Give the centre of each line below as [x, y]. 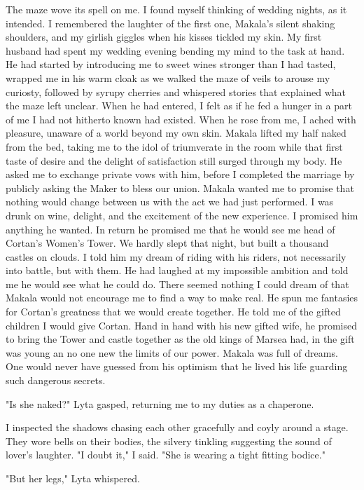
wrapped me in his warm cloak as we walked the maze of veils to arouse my [168, 77]
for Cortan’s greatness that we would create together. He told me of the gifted [173, 312]
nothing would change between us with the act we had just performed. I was [170, 202]
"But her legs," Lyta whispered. [73, 478]
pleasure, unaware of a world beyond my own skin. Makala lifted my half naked [176, 133]
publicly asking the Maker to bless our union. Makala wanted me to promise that [180, 188]
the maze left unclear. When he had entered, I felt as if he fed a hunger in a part [179, 106]
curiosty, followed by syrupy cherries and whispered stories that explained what [176, 91]
